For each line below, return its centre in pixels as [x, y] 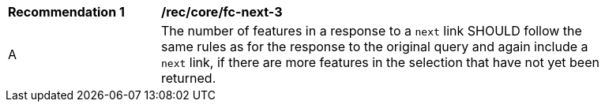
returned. [189, 78]
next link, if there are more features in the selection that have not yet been [380, 62]
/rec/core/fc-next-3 [222, 12]
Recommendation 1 [66, 12]
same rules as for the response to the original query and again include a [375, 47]
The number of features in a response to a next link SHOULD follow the [372, 31]
